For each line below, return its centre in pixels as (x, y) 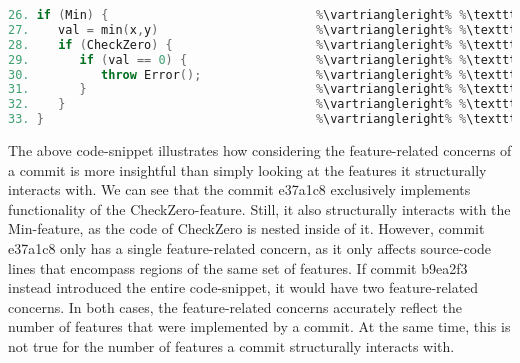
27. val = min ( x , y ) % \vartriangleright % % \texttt (262, 29)
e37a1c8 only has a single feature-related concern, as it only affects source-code (250, 247)
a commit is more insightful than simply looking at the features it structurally (247, 169)
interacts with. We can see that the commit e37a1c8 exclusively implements (239, 189)
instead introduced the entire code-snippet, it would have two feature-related (243, 287)
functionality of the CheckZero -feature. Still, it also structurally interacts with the (259, 208)
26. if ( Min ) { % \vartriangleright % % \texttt (262, 15)
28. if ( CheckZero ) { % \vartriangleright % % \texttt (262, 44)
